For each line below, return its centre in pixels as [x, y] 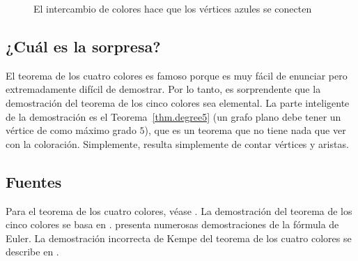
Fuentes [34, 181]
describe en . [32, 252]
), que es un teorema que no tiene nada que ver [245, 130]
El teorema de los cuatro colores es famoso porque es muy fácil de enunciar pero [177, 75]
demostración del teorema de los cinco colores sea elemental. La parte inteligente [178, 102]
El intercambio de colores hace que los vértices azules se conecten [173, 8]
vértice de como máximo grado [71, 130]
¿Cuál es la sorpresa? [83, 46]
